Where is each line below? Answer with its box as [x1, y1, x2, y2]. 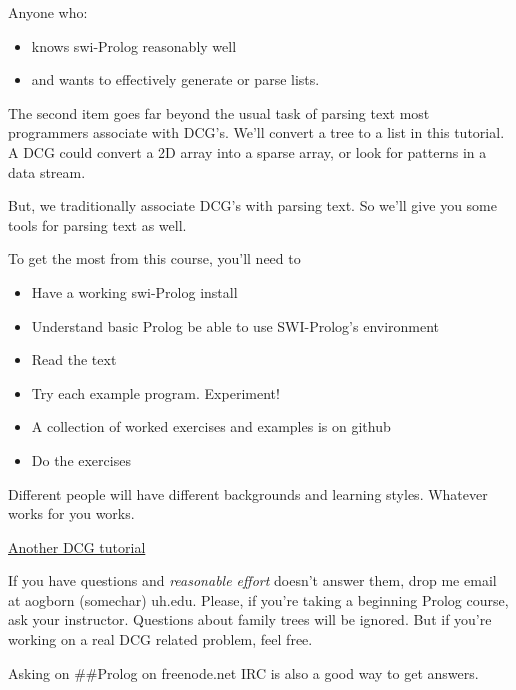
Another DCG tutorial [8, 536, 146, 557]
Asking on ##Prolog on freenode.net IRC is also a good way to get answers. [8, 662, 479, 683]
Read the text [31, 349, 117, 370]
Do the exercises [31, 449, 131, 470]
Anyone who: [8, 2, 88, 22]
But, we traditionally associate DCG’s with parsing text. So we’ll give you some [8, 195, 497, 216]
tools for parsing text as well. [8, 214, 187, 235]
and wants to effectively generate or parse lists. [31, 69, 320, 90]
